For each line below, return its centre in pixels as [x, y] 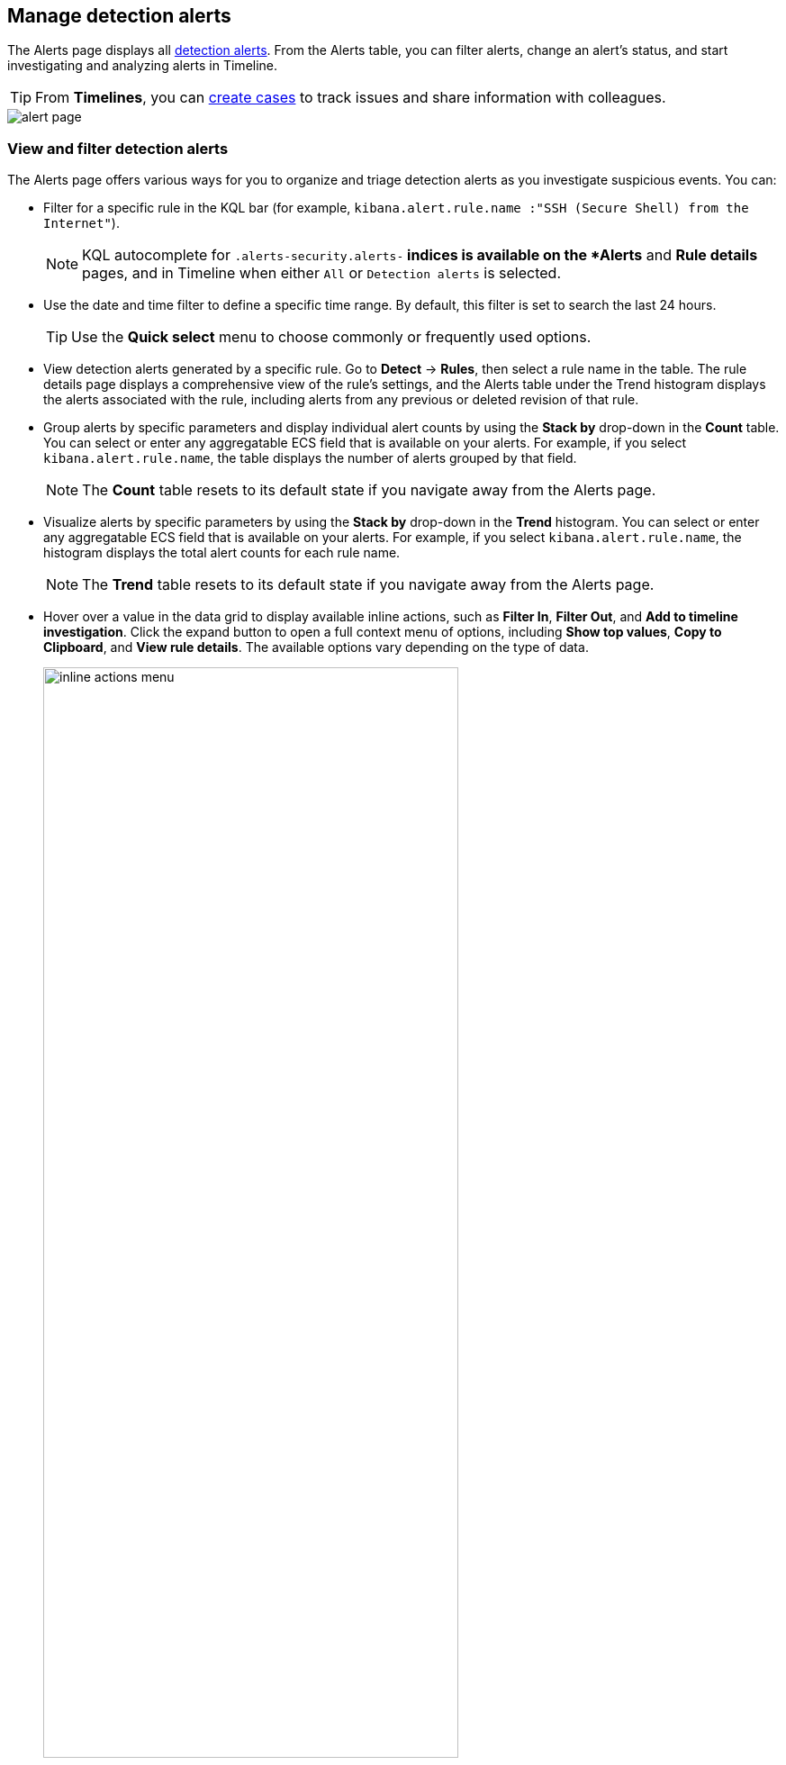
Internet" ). [81, 223]
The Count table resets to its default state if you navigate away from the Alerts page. [369, 490]
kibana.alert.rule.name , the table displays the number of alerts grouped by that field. [310, 458]
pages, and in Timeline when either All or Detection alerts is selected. [322, 273]
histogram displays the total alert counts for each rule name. [222, 553]
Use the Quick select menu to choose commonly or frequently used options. [331, 337]
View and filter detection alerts [118, 148]
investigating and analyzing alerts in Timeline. [143, 66]
